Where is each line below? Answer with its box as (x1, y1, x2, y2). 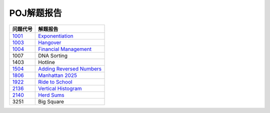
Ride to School (38, 78, 72, 85)
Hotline (38, 58, 55, 65)
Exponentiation (38, 32, 73, 39)
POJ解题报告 (9, 7, 62, 18)
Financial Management (38, 45, 92, 52)
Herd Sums (38, 91, 64, 98)
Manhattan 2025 (38, 71, 77, 78)
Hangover (38, 39, 61, 46)
